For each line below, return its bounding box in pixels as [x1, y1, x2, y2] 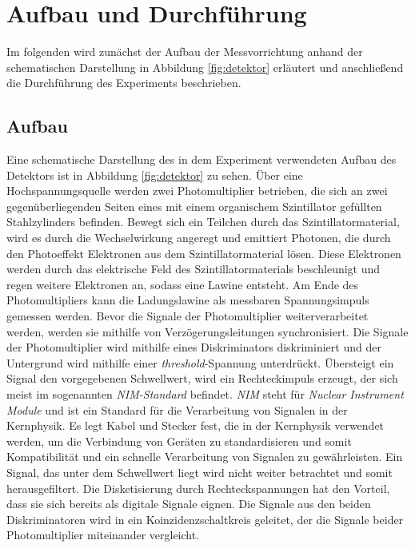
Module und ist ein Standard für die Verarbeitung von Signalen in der [6, 401, 348, 418]
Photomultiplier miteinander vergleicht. [6, 526, 200, 543]
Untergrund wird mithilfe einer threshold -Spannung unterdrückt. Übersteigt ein [6, 354, 394, 371]
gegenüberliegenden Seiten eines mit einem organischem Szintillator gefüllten [6, 197, 382, 214]
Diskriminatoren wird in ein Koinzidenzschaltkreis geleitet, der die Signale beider [6, 510, 404, 527]
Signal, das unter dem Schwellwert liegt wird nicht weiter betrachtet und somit [6, 463, 393, 480]
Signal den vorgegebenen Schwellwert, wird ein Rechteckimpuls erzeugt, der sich [6, 370, 398, 387]
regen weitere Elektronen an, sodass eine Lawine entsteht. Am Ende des [6, 276, 359, 292]
